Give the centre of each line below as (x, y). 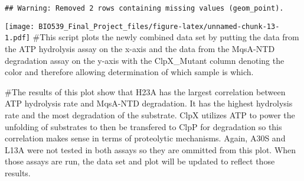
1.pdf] (17, 38)
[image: (20, 26)
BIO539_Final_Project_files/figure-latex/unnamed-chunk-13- (159, 26)
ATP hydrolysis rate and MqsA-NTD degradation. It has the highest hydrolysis (149, 103)
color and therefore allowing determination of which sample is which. (129, 72)
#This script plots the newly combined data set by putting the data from (166, 37)
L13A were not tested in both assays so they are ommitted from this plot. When (151, 149)
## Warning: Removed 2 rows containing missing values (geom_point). (144, 8)
